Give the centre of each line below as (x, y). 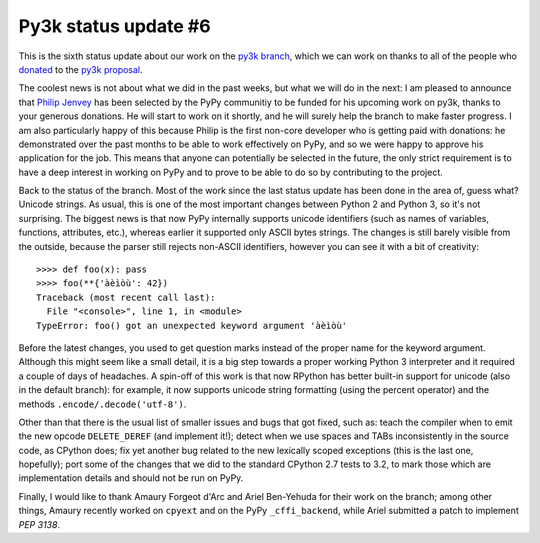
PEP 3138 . (39, 524)
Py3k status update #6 (114, 26)
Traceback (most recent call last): (126, 297)
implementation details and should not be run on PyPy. (131, 478)
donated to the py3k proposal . (81, 69)
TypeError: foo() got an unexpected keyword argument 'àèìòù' (192, 325)
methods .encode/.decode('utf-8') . (102, 404)
